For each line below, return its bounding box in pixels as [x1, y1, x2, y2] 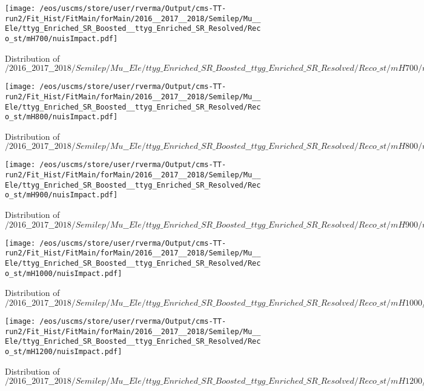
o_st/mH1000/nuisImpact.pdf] [5, 269, 122, 278]
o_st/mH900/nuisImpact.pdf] [5, 191, 118, 200]
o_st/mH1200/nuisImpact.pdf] [5, 347, 122, 356]
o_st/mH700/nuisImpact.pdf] [5, 34, 118, 43]
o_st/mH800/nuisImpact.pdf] [5, 113, 118, 122]
